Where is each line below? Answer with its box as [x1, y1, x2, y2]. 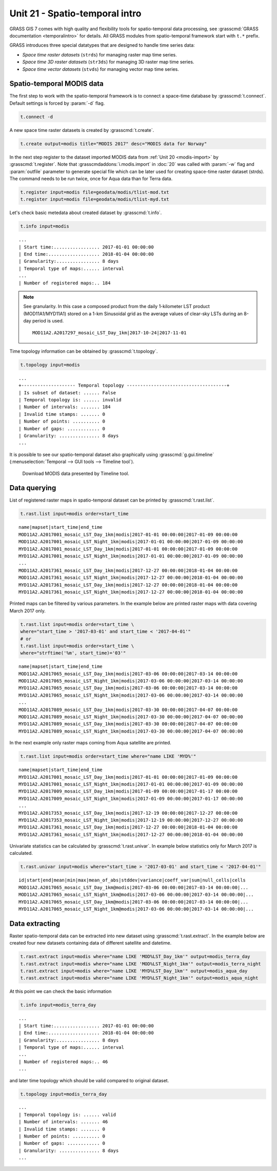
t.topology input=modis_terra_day [20, 1091, 107, 1097]
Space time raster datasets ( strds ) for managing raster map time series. [22, 51, 177, 57]
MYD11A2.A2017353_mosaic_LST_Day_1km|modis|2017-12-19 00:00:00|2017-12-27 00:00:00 [18, 810, 238, 816]
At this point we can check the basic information [9, 988, 112, 994]
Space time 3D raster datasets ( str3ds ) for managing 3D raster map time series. [22, 59, 194, 65]
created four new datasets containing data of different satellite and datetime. [9, 940, 172, 946]
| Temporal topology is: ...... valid [18, 1111, 116, 1118]
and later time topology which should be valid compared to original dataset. [9, 1077, 169, 1083]
